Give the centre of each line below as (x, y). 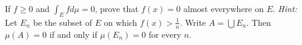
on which (120, 22)
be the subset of (63, 22)
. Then (259, 22)
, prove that (117, 8)
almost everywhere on (224, 8)
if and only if (73, 34)
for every (165, 34)
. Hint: (285, 8)
